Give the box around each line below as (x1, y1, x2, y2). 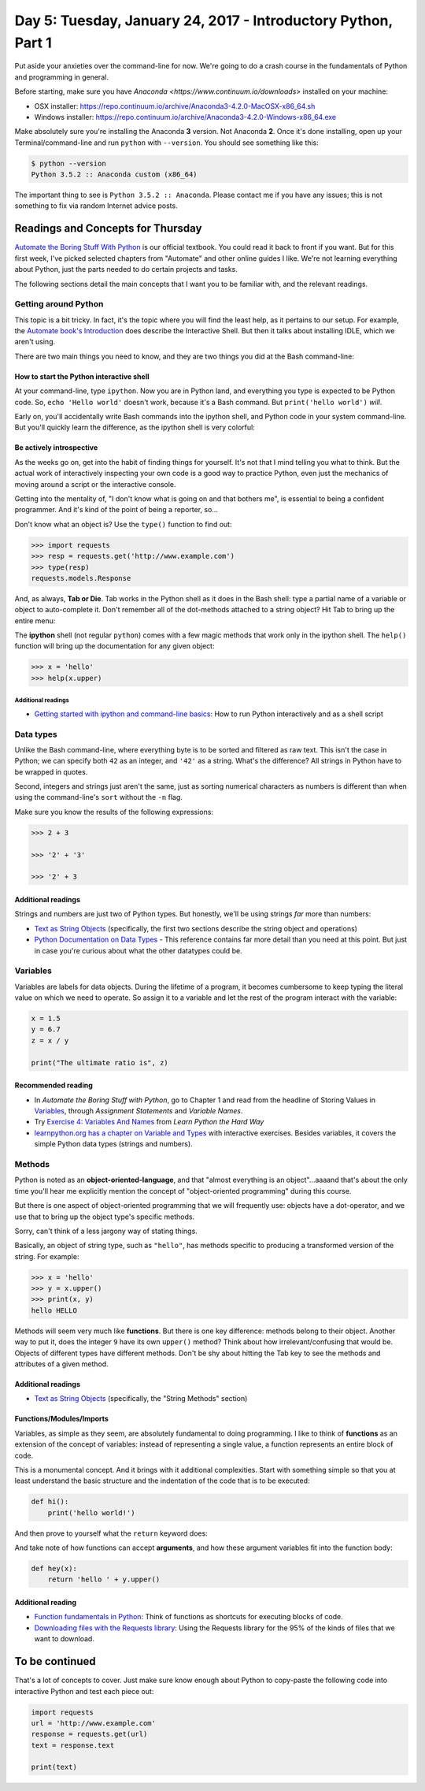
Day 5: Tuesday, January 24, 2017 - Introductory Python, (14, 12, 394, 29)
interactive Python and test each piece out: (14, 1686, 154, 1696)
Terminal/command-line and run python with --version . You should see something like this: (14, 138, 319, 147)
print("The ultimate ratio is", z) (31, 1058, 168, 1067)
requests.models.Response (31, 574, 131, 582)
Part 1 (14, 34, 52, 51)
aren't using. (14, 337, 55, 347)
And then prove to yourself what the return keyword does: (14, 1529, 208, 1538)
